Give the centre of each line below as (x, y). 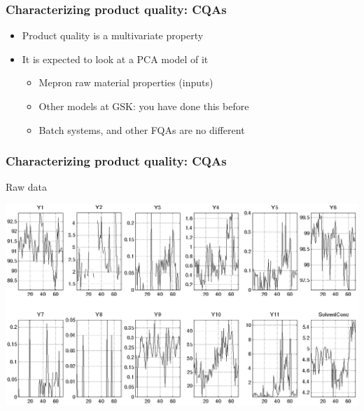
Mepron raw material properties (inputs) (126, 82)
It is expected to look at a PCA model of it (115, 59)
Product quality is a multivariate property (113, 35)
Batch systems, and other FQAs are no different (142, 129)
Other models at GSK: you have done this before (144, 106)
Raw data (26, 187)
